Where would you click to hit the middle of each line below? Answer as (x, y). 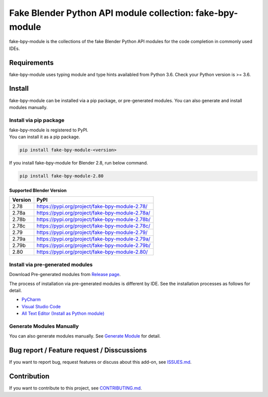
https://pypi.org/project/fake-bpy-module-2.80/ (92, 252)
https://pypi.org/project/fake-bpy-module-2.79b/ (94, 245)
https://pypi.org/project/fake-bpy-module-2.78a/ (94, 213)
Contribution (29, 376)
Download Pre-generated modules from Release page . (65, 275)
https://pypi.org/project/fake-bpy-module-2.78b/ (94, 220)
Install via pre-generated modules (51, 264)
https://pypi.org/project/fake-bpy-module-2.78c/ (94, 226)
